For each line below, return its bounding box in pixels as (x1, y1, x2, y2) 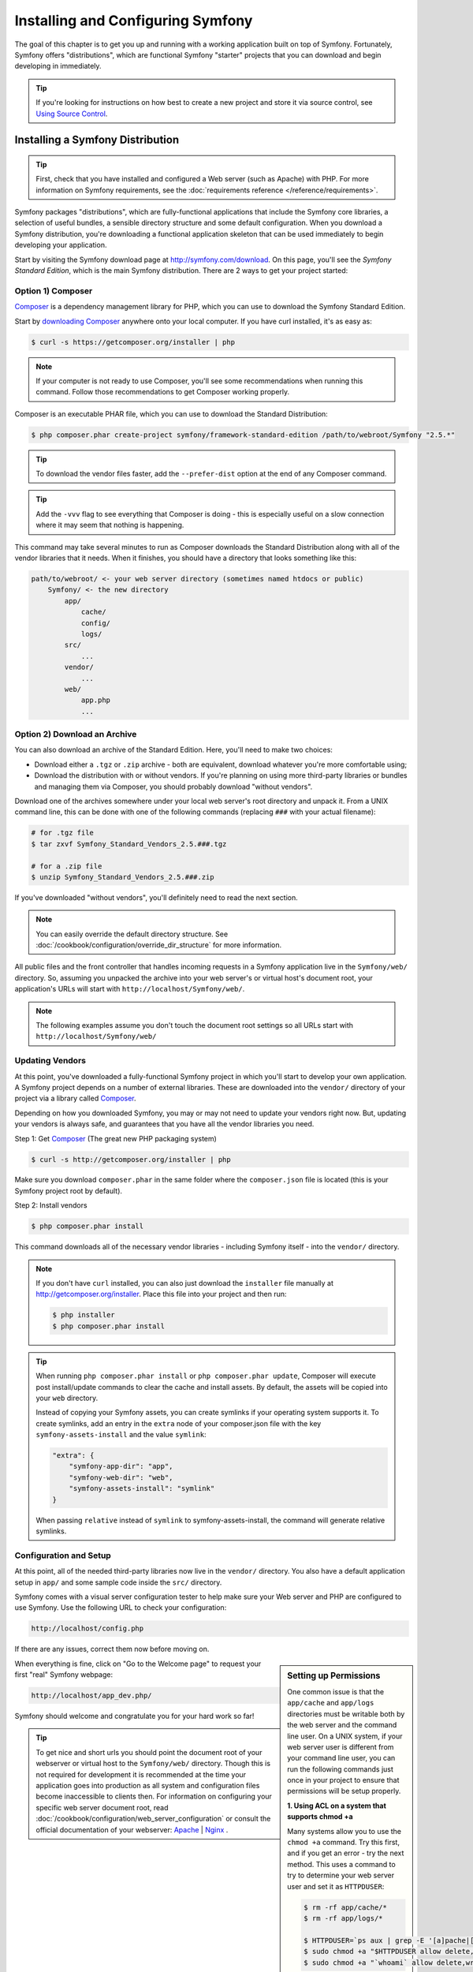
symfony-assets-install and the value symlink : (35, 1430, 207, 1440)
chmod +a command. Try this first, (287, 1838, 400, 1847)
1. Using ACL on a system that (287, 1801, 386, 1810)
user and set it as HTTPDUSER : (287, 1881, 385, 1891)
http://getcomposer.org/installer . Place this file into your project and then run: (35, 1290, 287, 1299)
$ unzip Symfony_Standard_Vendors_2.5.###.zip (31, 872, 214, 881)
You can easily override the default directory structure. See (35, 929, 229, 939)
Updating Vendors (14, 1055, 87, 1066)
